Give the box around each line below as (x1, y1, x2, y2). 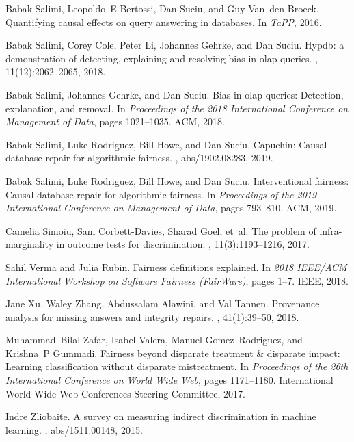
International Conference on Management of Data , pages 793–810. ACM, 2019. (5, 200, 337, 215)
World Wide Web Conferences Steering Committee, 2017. (5, 386, 245, 400)
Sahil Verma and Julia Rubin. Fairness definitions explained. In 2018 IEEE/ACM (5, 259, 347, 274)
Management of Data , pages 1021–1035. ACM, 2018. (5, 114, 225, 129)
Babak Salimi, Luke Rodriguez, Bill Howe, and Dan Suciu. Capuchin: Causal (5, 137, 327, 151)
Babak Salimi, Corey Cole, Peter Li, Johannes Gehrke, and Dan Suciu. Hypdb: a (5, 38, 344, 52)
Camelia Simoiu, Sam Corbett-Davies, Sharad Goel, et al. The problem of (5, 223, 316, 237)
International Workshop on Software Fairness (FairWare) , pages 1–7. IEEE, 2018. (5, 273, 349, 287)
